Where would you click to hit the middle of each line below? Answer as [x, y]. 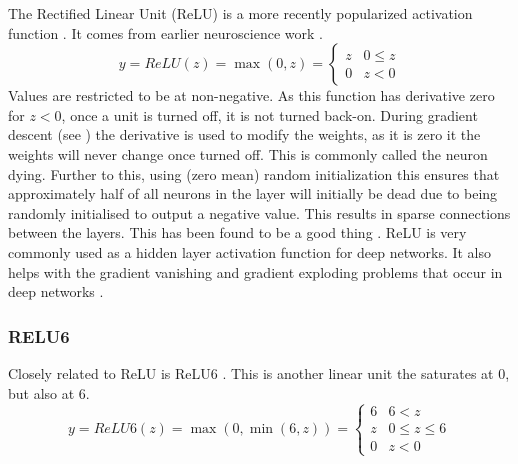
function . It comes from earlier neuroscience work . [165, 32]
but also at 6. [49, 392]
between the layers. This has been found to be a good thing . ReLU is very [237, 232]
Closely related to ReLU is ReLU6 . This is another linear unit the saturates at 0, [259, 372]
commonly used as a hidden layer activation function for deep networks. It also [250, 251]
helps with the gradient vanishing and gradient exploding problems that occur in [255, 271]
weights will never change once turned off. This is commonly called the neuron [248, 153]
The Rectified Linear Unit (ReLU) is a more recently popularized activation [240, 13]
